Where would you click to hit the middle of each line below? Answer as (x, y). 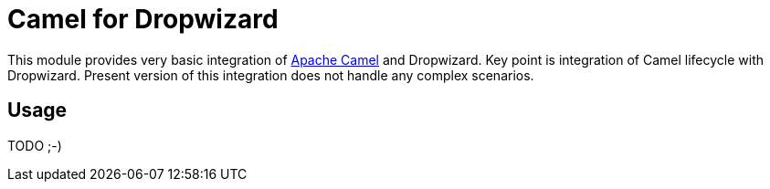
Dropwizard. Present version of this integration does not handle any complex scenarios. (271, 75)
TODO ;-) (35, 145)
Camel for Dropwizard (143, 19)
